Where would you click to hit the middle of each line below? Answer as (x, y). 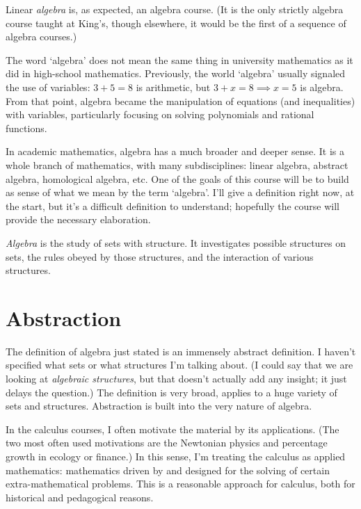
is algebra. (322, 87)
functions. (26, 128)
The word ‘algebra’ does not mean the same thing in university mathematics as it (179, 59)
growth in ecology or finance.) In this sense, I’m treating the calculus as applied (176, 456)
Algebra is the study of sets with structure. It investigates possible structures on (176, 242)
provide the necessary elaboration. (78, 219)
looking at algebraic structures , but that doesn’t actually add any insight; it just (176, 378)
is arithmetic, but (173, 87)
